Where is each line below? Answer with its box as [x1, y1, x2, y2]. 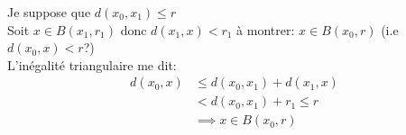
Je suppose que [7, 3, 91, 21]
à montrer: [236, 20, 295, 39]
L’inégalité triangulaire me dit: [7, 55, 177, 74]
